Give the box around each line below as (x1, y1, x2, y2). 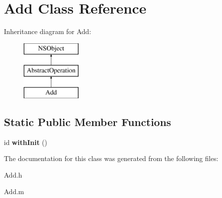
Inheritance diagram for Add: (4, 26, 92, 36)
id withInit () (4, 137, 47, 147)
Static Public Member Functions (4, 114, 171, 129)
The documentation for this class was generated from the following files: (4, 153, 219, 163)
